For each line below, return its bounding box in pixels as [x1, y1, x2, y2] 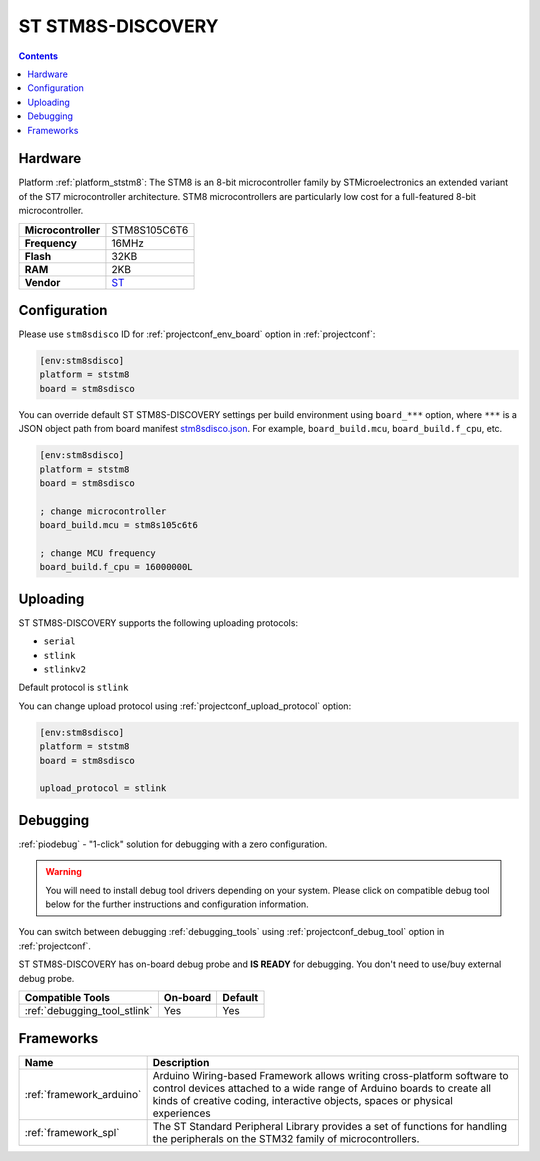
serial [43, 636, 76, 647]
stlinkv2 [43, 664, 87, 675]
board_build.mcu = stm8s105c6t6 [39, 520, 199, 531]
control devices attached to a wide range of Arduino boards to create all [152, 1081, 492, 1095]
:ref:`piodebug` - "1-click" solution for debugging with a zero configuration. [18, 838, 328, 850]
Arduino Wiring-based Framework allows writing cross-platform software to [152, 1069, 509, 1083]
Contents [18, 50, 59, 62]
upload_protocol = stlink [39, 783, 167, 794]
